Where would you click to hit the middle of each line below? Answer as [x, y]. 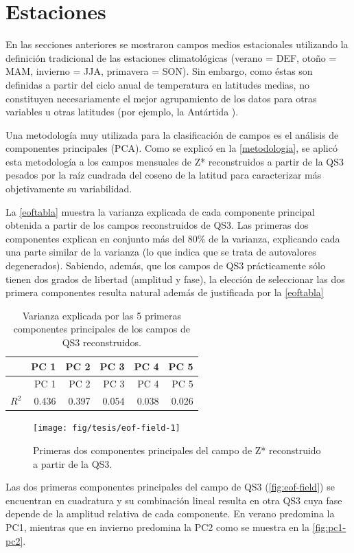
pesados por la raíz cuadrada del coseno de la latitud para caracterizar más [164, 175]
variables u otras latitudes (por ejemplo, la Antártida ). [122, 112]
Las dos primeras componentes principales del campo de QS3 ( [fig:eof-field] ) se [170, 487]
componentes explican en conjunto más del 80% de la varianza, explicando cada [173, 238]
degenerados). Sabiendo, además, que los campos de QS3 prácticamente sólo [165, 266]
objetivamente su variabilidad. [69, 189]
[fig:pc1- [329, 527]
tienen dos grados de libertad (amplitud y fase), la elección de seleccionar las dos [175, 279]
